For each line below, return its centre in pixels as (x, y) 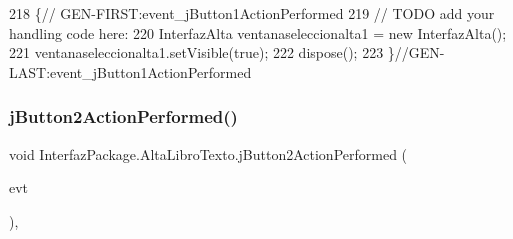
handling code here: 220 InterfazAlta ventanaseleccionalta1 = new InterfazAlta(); (258, 32)
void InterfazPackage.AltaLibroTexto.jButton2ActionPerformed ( (208, 153)
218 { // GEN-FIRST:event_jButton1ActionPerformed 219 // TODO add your (252, 13)
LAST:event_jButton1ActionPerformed (130, 71)
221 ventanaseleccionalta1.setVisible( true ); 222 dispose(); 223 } (202, 52)
